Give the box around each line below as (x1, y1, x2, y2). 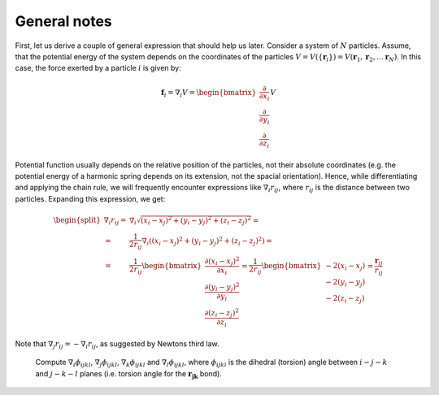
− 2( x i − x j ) (325, 261, 366, 272)
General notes (15, 12, 113, 30)
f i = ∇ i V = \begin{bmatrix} (161, 88, 257, 99)
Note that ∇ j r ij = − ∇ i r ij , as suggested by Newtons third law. (15, 338, 219, 350)
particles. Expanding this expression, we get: (15, 193, 166, 203)
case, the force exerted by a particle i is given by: (15, 63, 182, 73)
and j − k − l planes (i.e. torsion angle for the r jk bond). (35, 368, 223, 380)
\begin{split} (53, 215, 102, 225)
